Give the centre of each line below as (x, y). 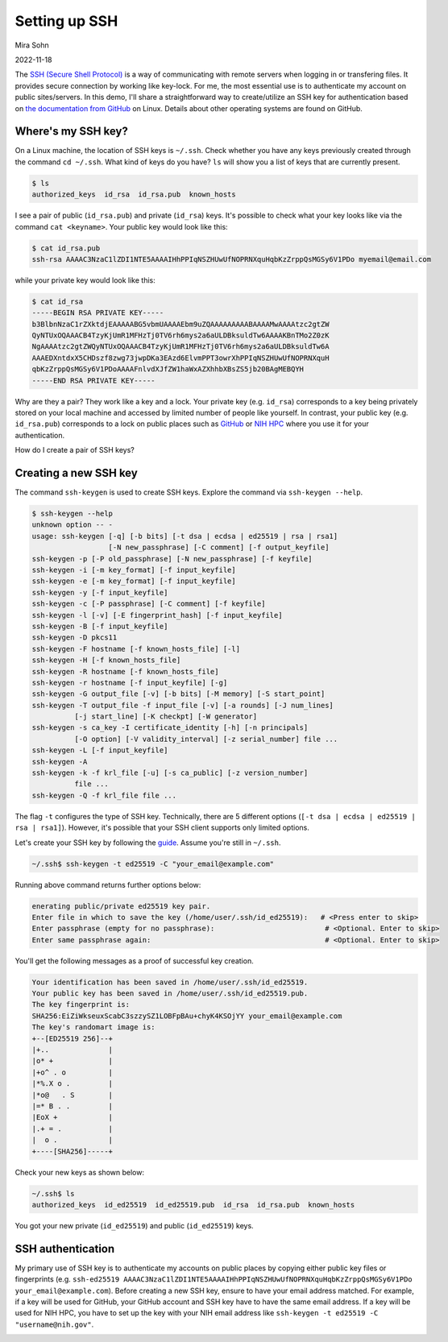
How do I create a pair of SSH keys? (75, 450)
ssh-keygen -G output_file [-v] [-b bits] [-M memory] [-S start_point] (178, 694)
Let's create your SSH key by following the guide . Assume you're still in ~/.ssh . (148, 843)
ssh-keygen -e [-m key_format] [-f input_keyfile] (134, 581)
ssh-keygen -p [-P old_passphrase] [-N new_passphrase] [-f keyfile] (172, 559)
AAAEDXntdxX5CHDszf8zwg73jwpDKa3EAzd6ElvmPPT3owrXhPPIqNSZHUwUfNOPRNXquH (180, 358)
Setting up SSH (66, 21)
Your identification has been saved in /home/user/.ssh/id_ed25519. (170, 982)
